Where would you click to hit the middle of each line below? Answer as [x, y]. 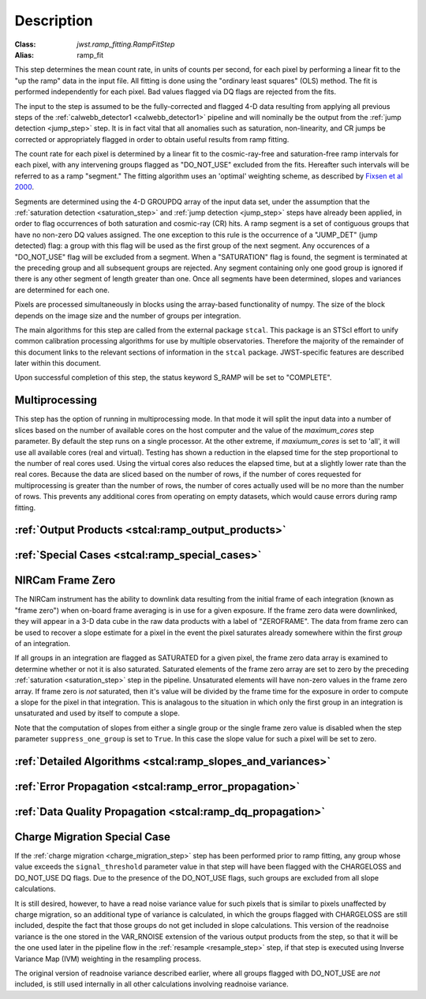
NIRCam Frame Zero [65, 580]
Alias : [24, 54]
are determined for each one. [62, 290]
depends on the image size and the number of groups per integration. [128, 315]
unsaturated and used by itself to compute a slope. [97, 713]
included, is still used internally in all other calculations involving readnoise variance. [152, 984]
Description [54, 21]
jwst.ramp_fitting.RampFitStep [126, 44]
